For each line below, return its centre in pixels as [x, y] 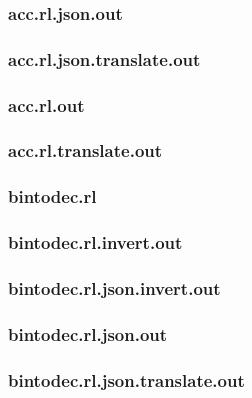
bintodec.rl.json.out [88, 333]
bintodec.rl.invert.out [95, 242]
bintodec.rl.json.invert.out [114, 287]
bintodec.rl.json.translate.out [126, 379]
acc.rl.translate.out [85, 150]
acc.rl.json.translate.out [104, 58]
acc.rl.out [46, 104]
